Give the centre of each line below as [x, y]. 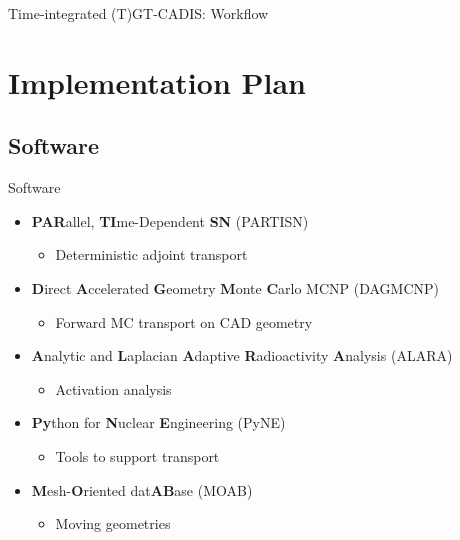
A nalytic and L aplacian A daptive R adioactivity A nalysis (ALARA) [242, 355]
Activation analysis [113, 388]
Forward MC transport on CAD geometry [184, 321]
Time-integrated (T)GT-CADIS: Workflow [138, 13]
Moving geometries [113, 523]
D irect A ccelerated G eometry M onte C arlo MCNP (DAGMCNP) [235, 287]
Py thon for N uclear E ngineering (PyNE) [158, 422]
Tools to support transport [137, 455]
